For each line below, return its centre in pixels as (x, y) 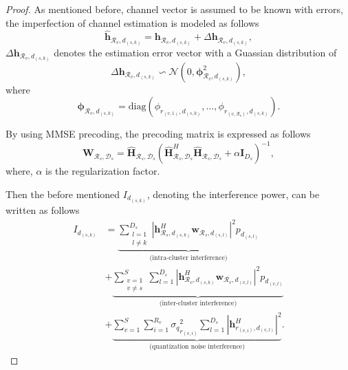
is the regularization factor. (103, 171)
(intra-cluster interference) (188, 258)
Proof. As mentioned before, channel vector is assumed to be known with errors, (174, 9)
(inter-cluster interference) (198, 304)
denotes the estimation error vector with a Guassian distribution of (195, 52)
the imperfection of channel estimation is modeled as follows (132, 22)
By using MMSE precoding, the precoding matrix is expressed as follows (158, 134)
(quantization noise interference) (197, 347)
